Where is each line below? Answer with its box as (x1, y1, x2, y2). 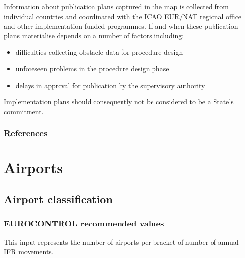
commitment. (4, 106, 44, 116)
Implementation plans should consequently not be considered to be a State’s (4, 97, 234, 107)
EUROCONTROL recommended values (4, 217, 164, 229)
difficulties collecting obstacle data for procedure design (15, 47, 183, 57)
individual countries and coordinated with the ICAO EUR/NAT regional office (4, 11, 242, 21)
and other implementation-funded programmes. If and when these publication (4, 21, 238, 31)
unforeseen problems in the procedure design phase (15, 63, 169, 73)
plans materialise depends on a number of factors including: (4, 30, 184, 40)
